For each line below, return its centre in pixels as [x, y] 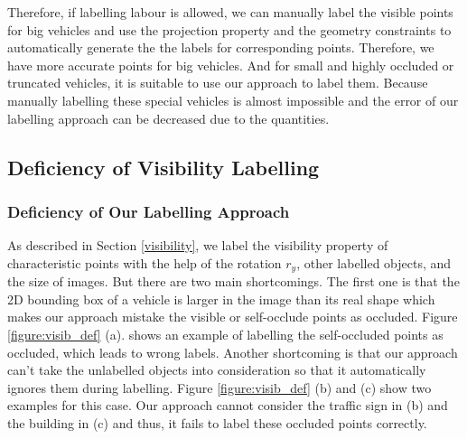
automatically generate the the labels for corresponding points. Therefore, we [221, 47]
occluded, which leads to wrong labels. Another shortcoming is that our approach [233, 352]
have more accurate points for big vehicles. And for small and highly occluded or [231, 65]
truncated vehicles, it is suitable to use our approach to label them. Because [218, 83]
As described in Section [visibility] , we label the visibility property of [198, 245]
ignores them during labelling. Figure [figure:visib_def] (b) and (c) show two [219, 387]
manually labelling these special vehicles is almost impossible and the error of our [233, 100]
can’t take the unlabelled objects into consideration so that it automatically [217, 370]
